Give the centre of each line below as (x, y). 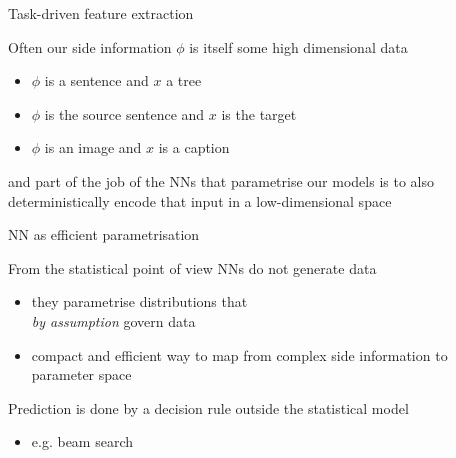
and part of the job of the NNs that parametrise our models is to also (221, 180)
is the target (259, 113)
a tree (184, 80)
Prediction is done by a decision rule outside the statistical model (208, 407)
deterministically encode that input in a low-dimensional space (200, 200)
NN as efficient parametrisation (104, 234)
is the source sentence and (124, 113)
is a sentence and (96, 80)
